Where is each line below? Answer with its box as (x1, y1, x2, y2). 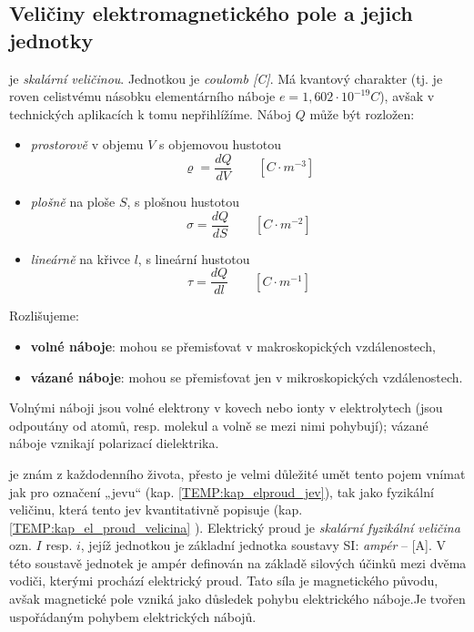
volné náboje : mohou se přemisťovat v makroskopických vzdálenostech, (30, 336, 436, 355)
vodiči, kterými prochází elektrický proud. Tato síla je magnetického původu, (9, 571, 439, 590)
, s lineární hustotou (137, 249, 250, 268)
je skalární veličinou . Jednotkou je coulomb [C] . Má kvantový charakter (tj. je (9, 68, 443, 87)
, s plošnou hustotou (126, 192, 240, 211)
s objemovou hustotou (159, 135, 281, 154)
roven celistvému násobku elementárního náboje (9, 87, 276, 106)
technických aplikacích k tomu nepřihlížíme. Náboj (9, 104, 292, 123)
